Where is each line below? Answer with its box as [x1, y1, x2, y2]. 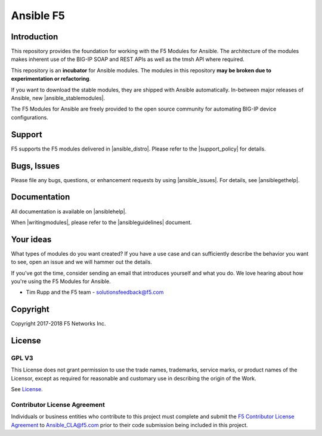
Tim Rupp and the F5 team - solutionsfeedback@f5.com [26, 288, 164, 296]
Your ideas [11, 234, 52, 244]
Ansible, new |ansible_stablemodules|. [11, 94, 106, 102]
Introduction [11, 32, 58, 42]
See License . [11, 386, 43, 393]
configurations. [11, 113, 49, 121]
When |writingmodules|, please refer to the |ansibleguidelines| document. [11, 219, 192, 226]
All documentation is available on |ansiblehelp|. [11, 208, 127, 215]
